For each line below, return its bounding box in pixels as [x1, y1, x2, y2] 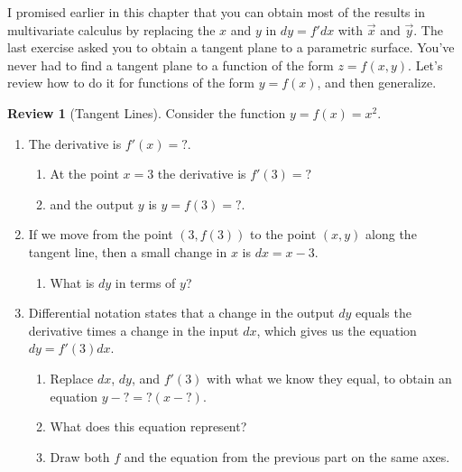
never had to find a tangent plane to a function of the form [7, 55, 334, 74]
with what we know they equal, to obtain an [207, 368, 452, 387]
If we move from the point [28, 225, 173, 244]
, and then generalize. [317, 73, 437, 92]
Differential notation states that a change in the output [28, 303, 335, 322]
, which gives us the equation [256, 320, 417, 339]
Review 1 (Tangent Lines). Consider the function [7, 103, 286, 122]
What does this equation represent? [50, 417, 247, 436]
